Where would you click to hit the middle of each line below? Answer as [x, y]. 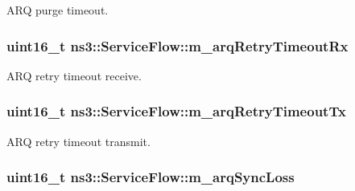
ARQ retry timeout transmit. [78, 141]
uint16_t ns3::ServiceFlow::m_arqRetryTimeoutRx [177, 45]
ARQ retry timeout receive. [74, 75]
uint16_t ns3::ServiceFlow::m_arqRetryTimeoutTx [176, 111]
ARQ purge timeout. [58, 10]
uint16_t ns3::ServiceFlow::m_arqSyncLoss [151, 177]
